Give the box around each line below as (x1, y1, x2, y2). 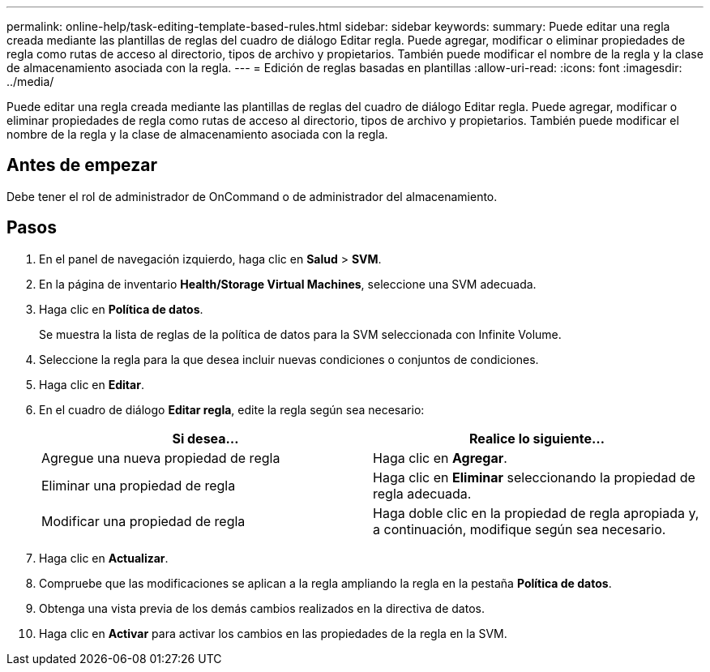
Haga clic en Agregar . (373, 449, 507, 466)
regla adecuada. (373, 485, 472, 502)
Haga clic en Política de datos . (39, 302, 203, 316)
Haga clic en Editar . (39, 377, 144, 392)
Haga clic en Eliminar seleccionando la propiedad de (373, 469, 695, 486)
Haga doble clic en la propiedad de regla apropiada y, (373, 504, 699, 521)
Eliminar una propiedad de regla (41, 477, 236, 494)
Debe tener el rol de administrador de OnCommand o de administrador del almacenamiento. (6, 189, 498, 203)
